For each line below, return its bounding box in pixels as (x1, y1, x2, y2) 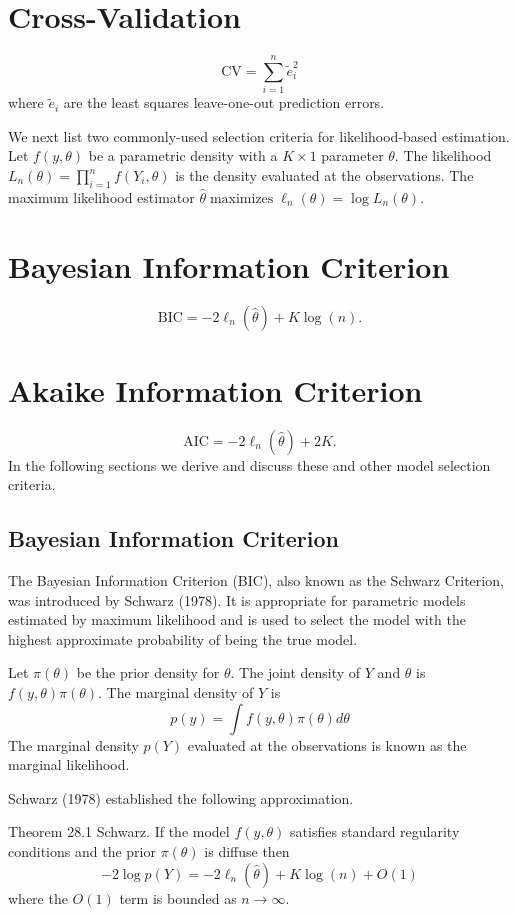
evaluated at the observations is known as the (187, 734, 467, 755)
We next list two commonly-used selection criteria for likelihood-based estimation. (8, 125, 510, 146)
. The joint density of (230, 662, 361, 683)
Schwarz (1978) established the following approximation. (8, 787, 354, 808)
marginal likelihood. (8, 754, 130, 775)
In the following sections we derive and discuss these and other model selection (8, 454, 491, 475)
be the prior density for (76, 662, 220, 683)
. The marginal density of (98, 682, 254, 703)
